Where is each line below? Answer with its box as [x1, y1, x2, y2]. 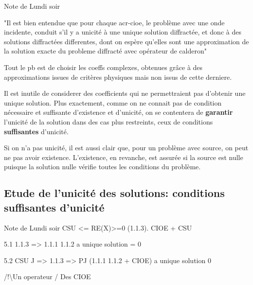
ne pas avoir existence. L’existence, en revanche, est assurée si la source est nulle [4, 152, 243, 162]
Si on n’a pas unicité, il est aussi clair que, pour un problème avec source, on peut [4, 142, 249, 153]
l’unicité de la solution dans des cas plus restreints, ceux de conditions [4, 116, 213, 126]
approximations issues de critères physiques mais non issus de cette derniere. [4, 71, 232, 82]
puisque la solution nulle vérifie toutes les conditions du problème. [4, 161, 201, 172]
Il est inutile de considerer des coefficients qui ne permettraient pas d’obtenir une [4, 88, 246, 98]
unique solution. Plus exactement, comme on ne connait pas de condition [4, 97, 222, 107]
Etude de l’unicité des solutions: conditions [4, 185, 225, 200]
